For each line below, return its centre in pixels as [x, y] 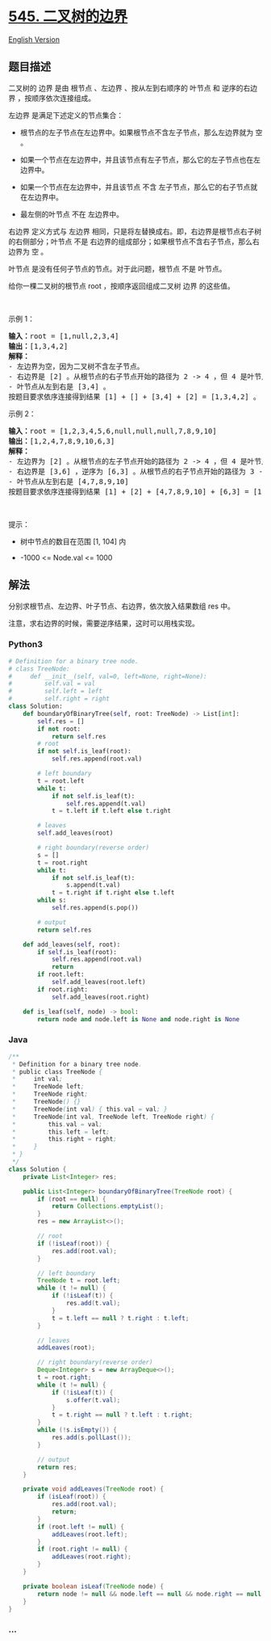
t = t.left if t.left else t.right [111, 811]
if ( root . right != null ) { [83, 1549]
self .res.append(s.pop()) [95, 908]
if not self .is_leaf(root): [84, 751]
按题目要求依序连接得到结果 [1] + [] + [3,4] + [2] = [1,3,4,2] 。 [134, 396]
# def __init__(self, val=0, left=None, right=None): [108, 676]
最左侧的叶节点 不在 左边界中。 [71, 214]
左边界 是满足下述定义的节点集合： [66, 115]
